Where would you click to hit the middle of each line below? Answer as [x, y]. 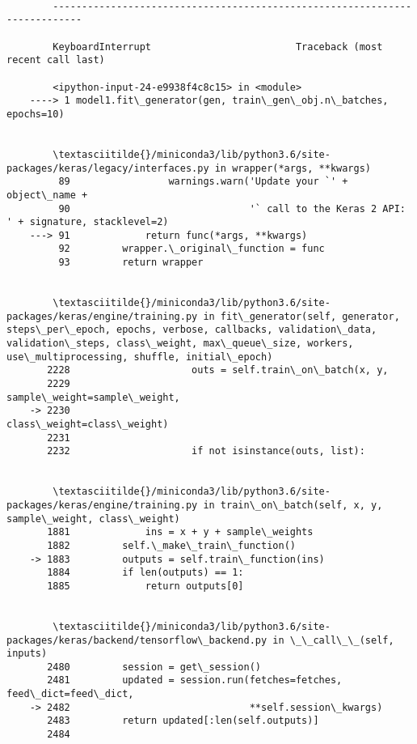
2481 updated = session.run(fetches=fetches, [195, 680]
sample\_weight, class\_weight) [93, 519]
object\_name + [47, 195]
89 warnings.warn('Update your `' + [203, 182]
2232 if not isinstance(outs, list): [206, 451]
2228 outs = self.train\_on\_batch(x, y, [218, 370]
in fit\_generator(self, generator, [301, 316]
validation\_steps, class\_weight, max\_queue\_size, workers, [180, 344]
